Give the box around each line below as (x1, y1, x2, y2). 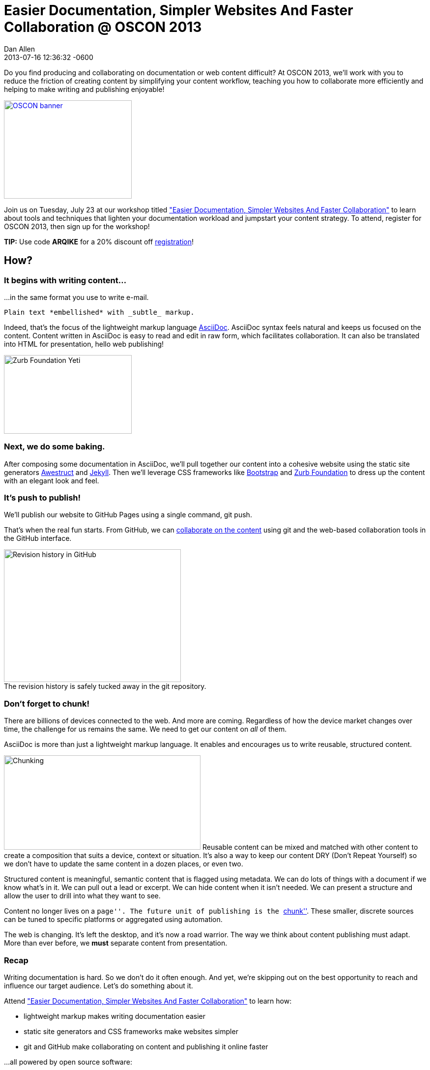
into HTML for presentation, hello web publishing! (4, 339, 164, 348)
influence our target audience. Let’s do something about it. (4, 981, 193, 990)
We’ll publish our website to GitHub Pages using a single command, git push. (4, 510, 252, 519)
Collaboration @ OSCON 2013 (4, 19, 202, 35)
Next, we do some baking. (4, 442, 105, 452)
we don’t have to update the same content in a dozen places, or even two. (4, 860, 243, 868)
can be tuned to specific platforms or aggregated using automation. (4, 915, 223, 924)
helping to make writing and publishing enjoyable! (4, 85, 165, 93)
